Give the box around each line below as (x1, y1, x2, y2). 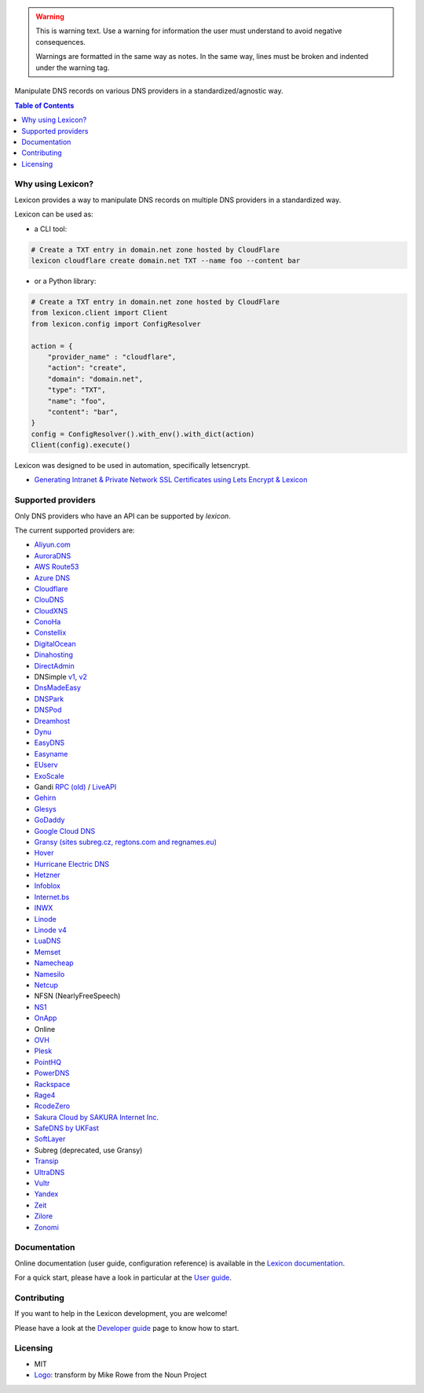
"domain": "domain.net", (47, 374, 144, 383)
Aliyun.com (34, 540, 71, 550)
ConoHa (34, 617, 61, 627)
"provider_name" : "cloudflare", (47, 352, 177, 361)
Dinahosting (34, 650, 74, 660)
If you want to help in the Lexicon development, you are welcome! (14, 1309, 228, 1318)
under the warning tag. (35, 63, 110, 72)
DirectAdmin (34, 661, 75, 670)
